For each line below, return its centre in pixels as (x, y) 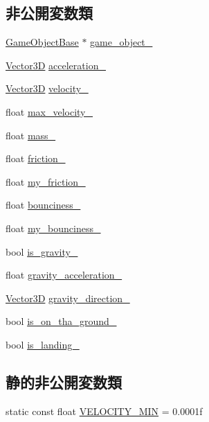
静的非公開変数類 (64, 381)
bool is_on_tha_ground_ (61, 321)
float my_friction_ (46, 181)
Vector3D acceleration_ (56, 65)
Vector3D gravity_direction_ (68, 298)
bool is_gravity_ (42, 251)
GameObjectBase (42, 42)
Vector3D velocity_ (47, 88)
